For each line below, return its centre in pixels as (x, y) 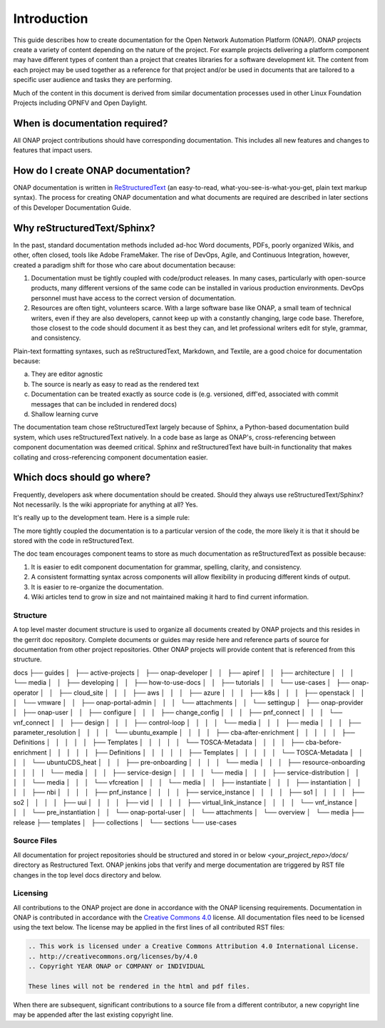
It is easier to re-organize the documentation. (97, 587)
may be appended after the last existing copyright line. (93, 1015)
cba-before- (324, 743)
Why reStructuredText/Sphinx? (84, 228)
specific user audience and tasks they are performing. (93, 80)
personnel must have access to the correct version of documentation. (134, 298)
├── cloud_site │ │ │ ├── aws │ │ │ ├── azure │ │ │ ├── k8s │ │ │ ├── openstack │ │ (211, 693)
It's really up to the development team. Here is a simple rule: (102, 518)
